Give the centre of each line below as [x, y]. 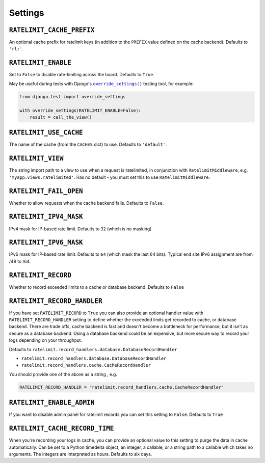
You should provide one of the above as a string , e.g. [63, 374]
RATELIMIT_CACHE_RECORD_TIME [62, 429]
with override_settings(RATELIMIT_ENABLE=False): [80, 110]
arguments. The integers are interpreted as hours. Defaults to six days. [80, 454]
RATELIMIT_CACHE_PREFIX [52, 30]
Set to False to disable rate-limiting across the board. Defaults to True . [82, 75]
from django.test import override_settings [73, 96]
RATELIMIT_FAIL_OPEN [46, 191]
